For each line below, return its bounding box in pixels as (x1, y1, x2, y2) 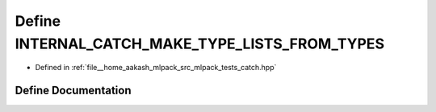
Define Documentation (15, 84, 132, 97)
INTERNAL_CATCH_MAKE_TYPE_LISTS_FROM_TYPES (15, 35, 385, 52)
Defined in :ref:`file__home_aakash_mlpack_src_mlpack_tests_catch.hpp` (35, 63, 277, 73)
